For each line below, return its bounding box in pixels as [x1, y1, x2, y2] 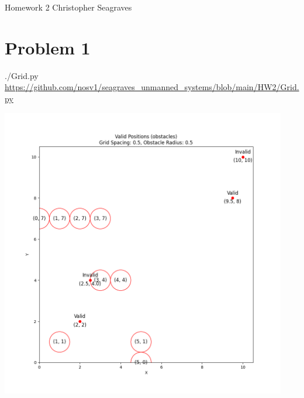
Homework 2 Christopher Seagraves [5, 1, 132, 13]
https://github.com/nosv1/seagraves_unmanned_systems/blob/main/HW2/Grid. [5, 81, 299, 93]
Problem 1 [5, 35, 91, 59]
